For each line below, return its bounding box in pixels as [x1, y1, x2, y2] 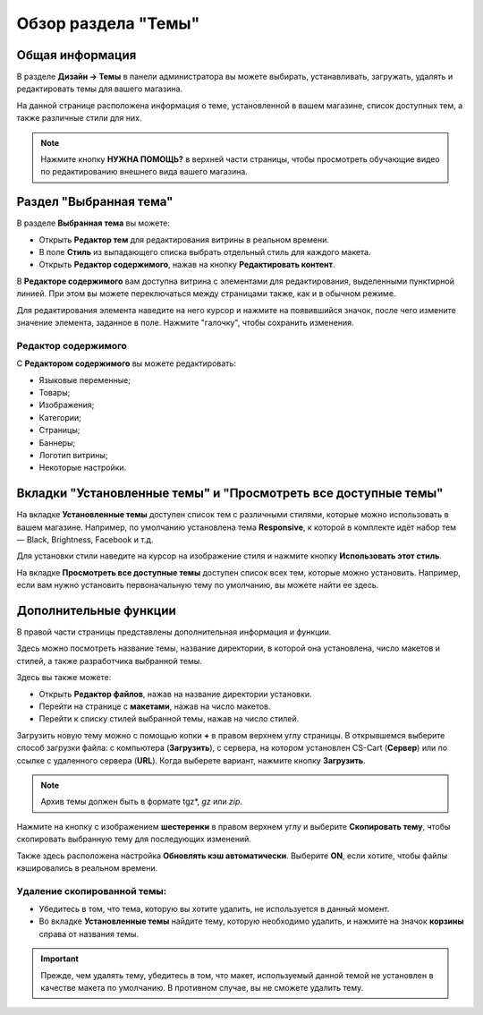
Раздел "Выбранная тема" [16, 194, 174, 209]
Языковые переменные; [38, 374, 131, 385]
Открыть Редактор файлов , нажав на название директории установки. [38, 688, 312, 699]
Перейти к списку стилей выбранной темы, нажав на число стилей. [38, 713, 300, 724]
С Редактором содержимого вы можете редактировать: [16, 358, 237, 369]
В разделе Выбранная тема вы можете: [16, 217, 170, 228]
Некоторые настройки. [38, 462, 127, 473]
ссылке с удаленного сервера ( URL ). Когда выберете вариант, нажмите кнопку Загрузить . [16, 755, 366, 765]
